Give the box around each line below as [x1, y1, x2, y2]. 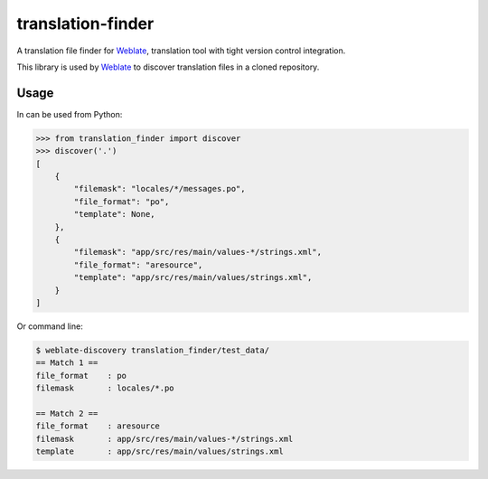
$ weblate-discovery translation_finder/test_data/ [35, 344, 270, 355]
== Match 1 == [35, 358, 99, 368]
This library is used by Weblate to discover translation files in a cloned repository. [16, 61, 320, 72]
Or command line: [16, 321, 83, 332]
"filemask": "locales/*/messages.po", [73, 183, 246, 194]
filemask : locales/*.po [35, 383, 175, 393]
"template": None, [73, 209, 155, 220]
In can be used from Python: [16, 108, 123, 119]
